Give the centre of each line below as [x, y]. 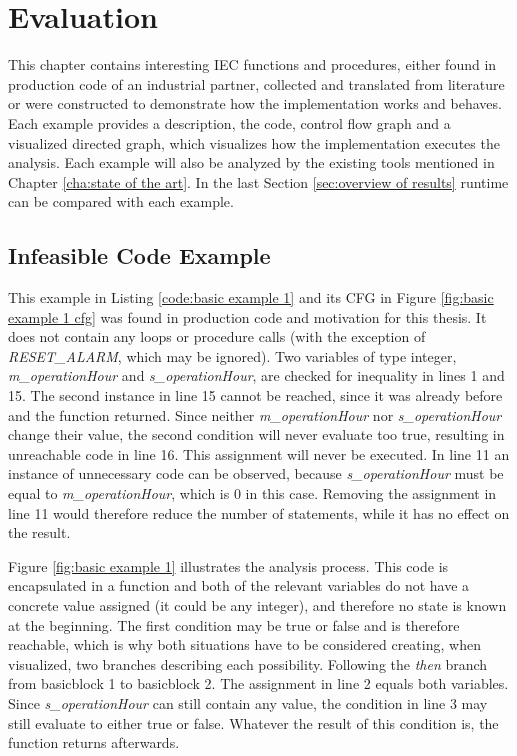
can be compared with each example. [121, 201]
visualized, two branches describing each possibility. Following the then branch [248, 663]
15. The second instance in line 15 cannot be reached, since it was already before [255, 395]
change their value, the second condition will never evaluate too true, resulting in [256, 434]
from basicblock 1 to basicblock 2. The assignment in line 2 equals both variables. [258, 683]
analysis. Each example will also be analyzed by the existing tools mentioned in [251, 162]
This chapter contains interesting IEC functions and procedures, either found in [252, 64]
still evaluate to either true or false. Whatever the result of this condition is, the [253, 722]
